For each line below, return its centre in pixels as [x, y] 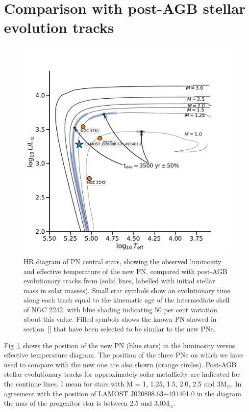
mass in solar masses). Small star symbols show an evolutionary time [127, 290]
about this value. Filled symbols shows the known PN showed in [120, 319]
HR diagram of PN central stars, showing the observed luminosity [123, 261]
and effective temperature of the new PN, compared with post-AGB [125, 271]
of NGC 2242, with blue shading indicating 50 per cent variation [121, 309]
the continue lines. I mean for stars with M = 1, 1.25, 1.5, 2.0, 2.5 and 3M [115, 384]
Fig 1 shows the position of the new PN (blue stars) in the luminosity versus [120, 345]
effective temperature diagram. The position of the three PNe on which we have [124, 355]
